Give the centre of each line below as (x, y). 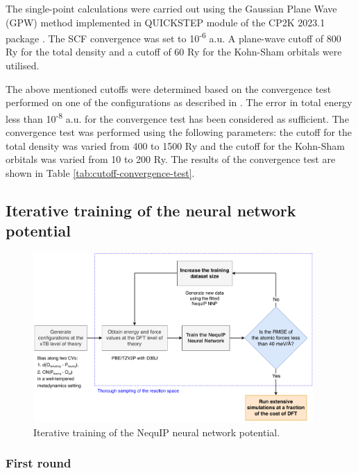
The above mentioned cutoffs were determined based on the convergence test (169, 88)
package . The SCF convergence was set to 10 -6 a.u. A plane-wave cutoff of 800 (173, 37)
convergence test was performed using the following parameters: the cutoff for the (179, 132)
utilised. (23, 66)
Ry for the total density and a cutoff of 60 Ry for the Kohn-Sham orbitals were (174, 52)
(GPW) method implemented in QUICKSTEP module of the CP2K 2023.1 (165, 22)
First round (39, 463)
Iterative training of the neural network (151, 210)
